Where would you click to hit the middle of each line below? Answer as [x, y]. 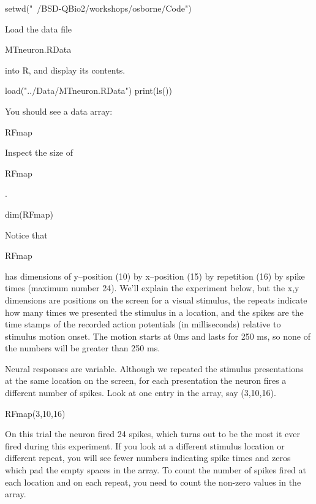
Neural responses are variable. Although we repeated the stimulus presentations [154, 368]
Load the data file [39, 29]
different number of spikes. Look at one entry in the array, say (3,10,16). [141, 393]
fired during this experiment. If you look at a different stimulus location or [145, 445]
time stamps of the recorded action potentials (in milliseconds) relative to [143, 324]
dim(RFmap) [29, 214]
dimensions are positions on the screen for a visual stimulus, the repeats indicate [156, 300]
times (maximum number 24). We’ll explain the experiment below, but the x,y [152, 288]
